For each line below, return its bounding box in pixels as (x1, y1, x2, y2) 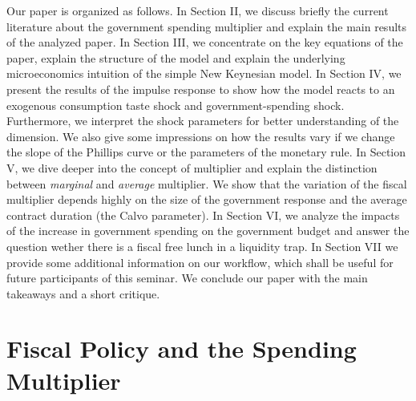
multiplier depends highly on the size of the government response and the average (6, 191, 407, 208)
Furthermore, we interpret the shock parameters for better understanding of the (6, 112, 399, 129)
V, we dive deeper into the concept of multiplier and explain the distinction (6, 159, 378, 176)
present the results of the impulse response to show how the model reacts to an (6, 80, 395, 97)
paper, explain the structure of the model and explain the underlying (6, 49, 345, 66)
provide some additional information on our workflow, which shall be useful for (6, 253, 394, 270)
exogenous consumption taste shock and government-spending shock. (6, 96, 345, 113)
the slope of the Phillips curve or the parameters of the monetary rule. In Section (6, 144, 406, 160)
